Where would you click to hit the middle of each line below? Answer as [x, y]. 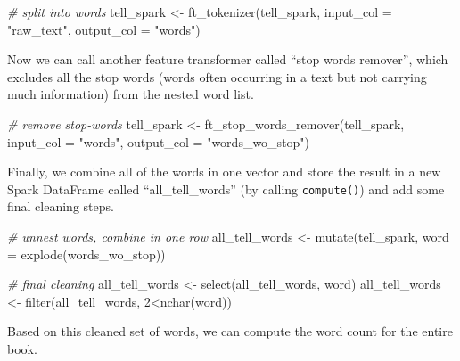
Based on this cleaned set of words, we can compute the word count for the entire [230, 331]
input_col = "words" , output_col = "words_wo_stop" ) [159, 141]
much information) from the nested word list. [131, 94]
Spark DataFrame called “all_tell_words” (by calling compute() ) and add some [226, 189]
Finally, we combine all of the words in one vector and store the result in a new [224, 172]
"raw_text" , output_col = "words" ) [104, 29]
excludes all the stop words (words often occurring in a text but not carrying [217, 76]
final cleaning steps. [61, 206]
